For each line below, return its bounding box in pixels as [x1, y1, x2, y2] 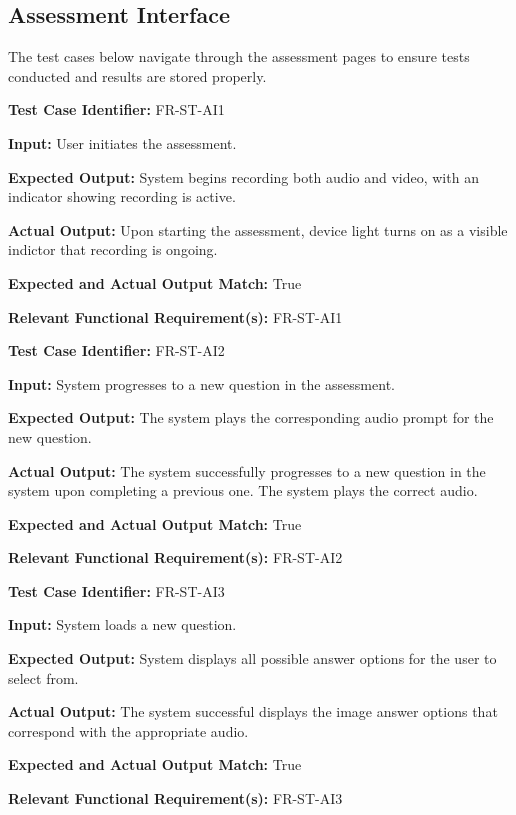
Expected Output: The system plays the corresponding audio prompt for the [8, 407, 494, 428]
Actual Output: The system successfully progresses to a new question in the [8, 460, 486, 481]
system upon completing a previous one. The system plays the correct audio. [8, 480, 478, 501]
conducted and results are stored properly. [8, 65, 267, 86]
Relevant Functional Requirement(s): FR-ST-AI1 [8, 306, 343, 327]
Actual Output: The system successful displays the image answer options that [8, 701, 498, 722]
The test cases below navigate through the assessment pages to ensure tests [8, 46, 470, 67]
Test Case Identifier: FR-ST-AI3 [8, 580, 225, 601]
